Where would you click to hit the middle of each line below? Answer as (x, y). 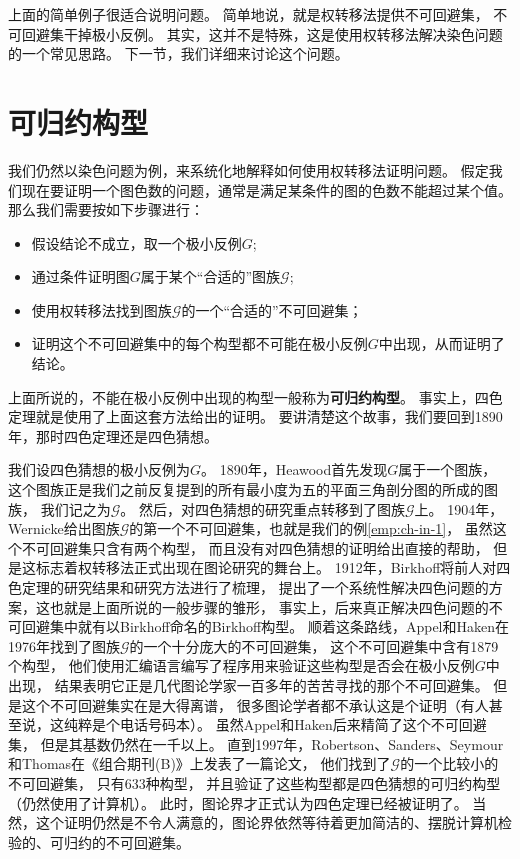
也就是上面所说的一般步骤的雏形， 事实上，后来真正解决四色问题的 (269, 606)
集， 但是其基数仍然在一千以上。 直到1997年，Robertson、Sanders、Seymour (256, 743)
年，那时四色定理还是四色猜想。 (113, 435)
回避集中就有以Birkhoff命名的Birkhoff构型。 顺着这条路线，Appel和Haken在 (265, 626)
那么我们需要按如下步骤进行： (106, 209)
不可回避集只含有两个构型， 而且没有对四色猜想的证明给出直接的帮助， (255, 547)
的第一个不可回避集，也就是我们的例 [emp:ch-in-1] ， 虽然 (311, 528)
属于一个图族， (447, 469)
